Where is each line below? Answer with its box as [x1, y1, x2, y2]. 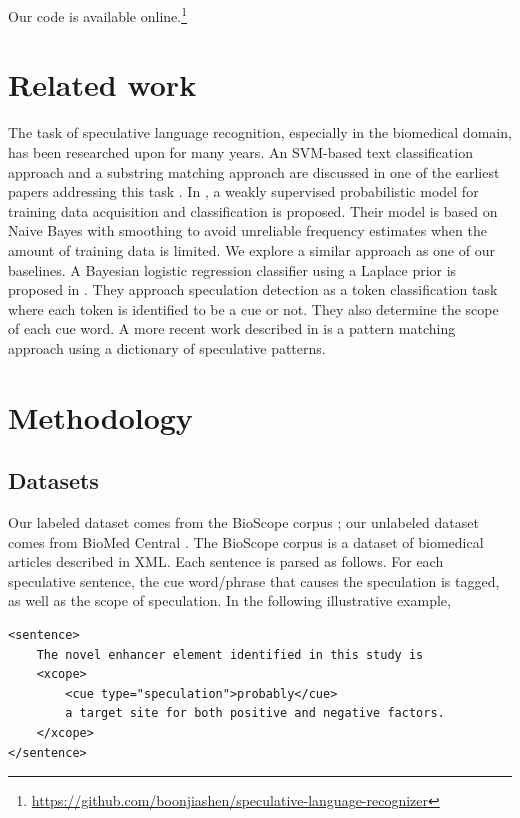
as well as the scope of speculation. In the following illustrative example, [8, 590, 451, 611]
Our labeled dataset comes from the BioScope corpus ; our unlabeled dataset [8, 512, 479, 533]
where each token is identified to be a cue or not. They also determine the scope [8, 298, 499, 319]
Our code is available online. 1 [8, 3, 188, 26]
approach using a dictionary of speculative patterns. [8, 337, 326, 358]
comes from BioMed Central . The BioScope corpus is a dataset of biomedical [8, 531, 484, 552]
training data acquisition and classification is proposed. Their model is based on [8, 200, 498, 221]
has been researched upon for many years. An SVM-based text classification [8, 141, 473, 162]
